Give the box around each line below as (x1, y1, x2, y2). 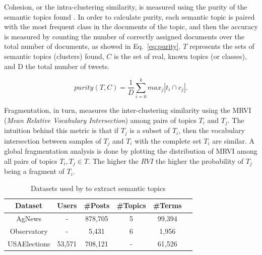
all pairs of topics (4, 155, 57, 166)
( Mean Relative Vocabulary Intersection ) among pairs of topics (4, 114, 196, 125)
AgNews (16, 213, 42, 224)
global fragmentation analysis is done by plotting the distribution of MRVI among (4, 146, 257, 156)
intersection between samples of (4, 135, 101, 146)
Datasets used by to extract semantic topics (30, 182, 166, 193)
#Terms (153, 200, 182, 211)
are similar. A (212, 135, 255, 146)
